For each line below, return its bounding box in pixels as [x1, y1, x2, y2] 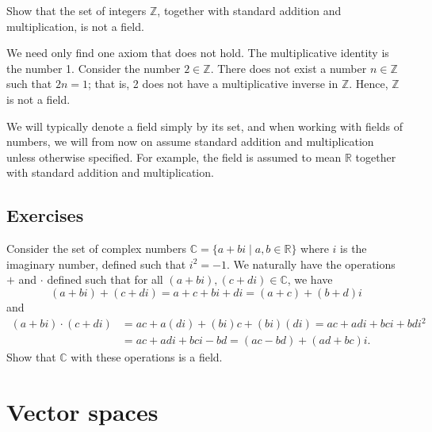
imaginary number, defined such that [6, 255, 186, 272]
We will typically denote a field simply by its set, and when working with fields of [6, 117, 403, 134]
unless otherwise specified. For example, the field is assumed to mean [6, 148, 342, 165]
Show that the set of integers [6, 2, 147, 18]
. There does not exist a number [210, 59, 367, 76]
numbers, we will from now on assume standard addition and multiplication [6, 133, 374, 150]
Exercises [6, 203, 84, 227]
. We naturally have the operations [226, 255, 396, 272]
